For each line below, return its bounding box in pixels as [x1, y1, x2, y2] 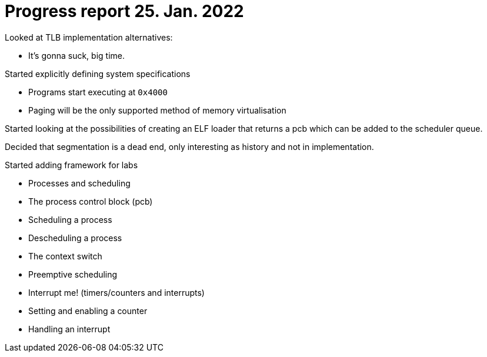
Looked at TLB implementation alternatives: [5, 32, 173, 42]
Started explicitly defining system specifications [5, 68, 191, 79]
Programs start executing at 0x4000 [28, 86, 168, 97]
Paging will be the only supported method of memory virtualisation [28, 105, 286, 115]
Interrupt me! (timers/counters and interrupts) [28, 287, 205, 298]
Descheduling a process [28, 232, 122, 243]
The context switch [28, 251, 102, 261]
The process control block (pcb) [28, 196, 153, 206]
